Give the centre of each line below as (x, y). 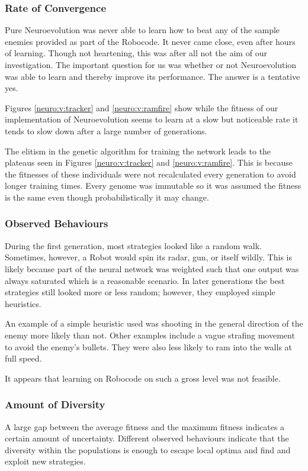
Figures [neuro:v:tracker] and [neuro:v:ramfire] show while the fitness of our (142, 107)
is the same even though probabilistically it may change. (107, 197)
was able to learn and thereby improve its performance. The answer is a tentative (153, 76)
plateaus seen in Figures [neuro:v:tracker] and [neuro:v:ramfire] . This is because (149, 162)
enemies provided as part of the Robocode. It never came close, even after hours (150, 41)
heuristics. (23, 303)
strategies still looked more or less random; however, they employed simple (140, 292)
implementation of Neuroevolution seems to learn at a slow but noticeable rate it (152, 119)
